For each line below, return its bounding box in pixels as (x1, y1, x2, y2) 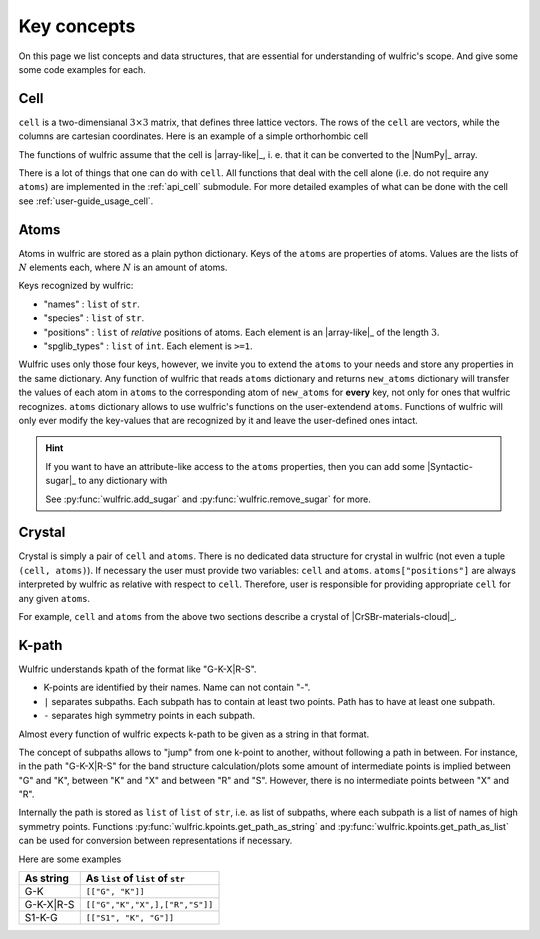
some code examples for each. (18, 63, 147, 75)
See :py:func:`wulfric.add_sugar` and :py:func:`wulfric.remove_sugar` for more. (45, 493, 372, 505)
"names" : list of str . (43, 298, 140, 310)
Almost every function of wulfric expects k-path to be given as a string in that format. (18, 728, 370, 740)
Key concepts (18, 15, 136, 37)
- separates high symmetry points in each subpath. (43, 710, 255, 722)
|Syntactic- (426, 460, 474, 472)
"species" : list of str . (43, 312, 145, 324)
